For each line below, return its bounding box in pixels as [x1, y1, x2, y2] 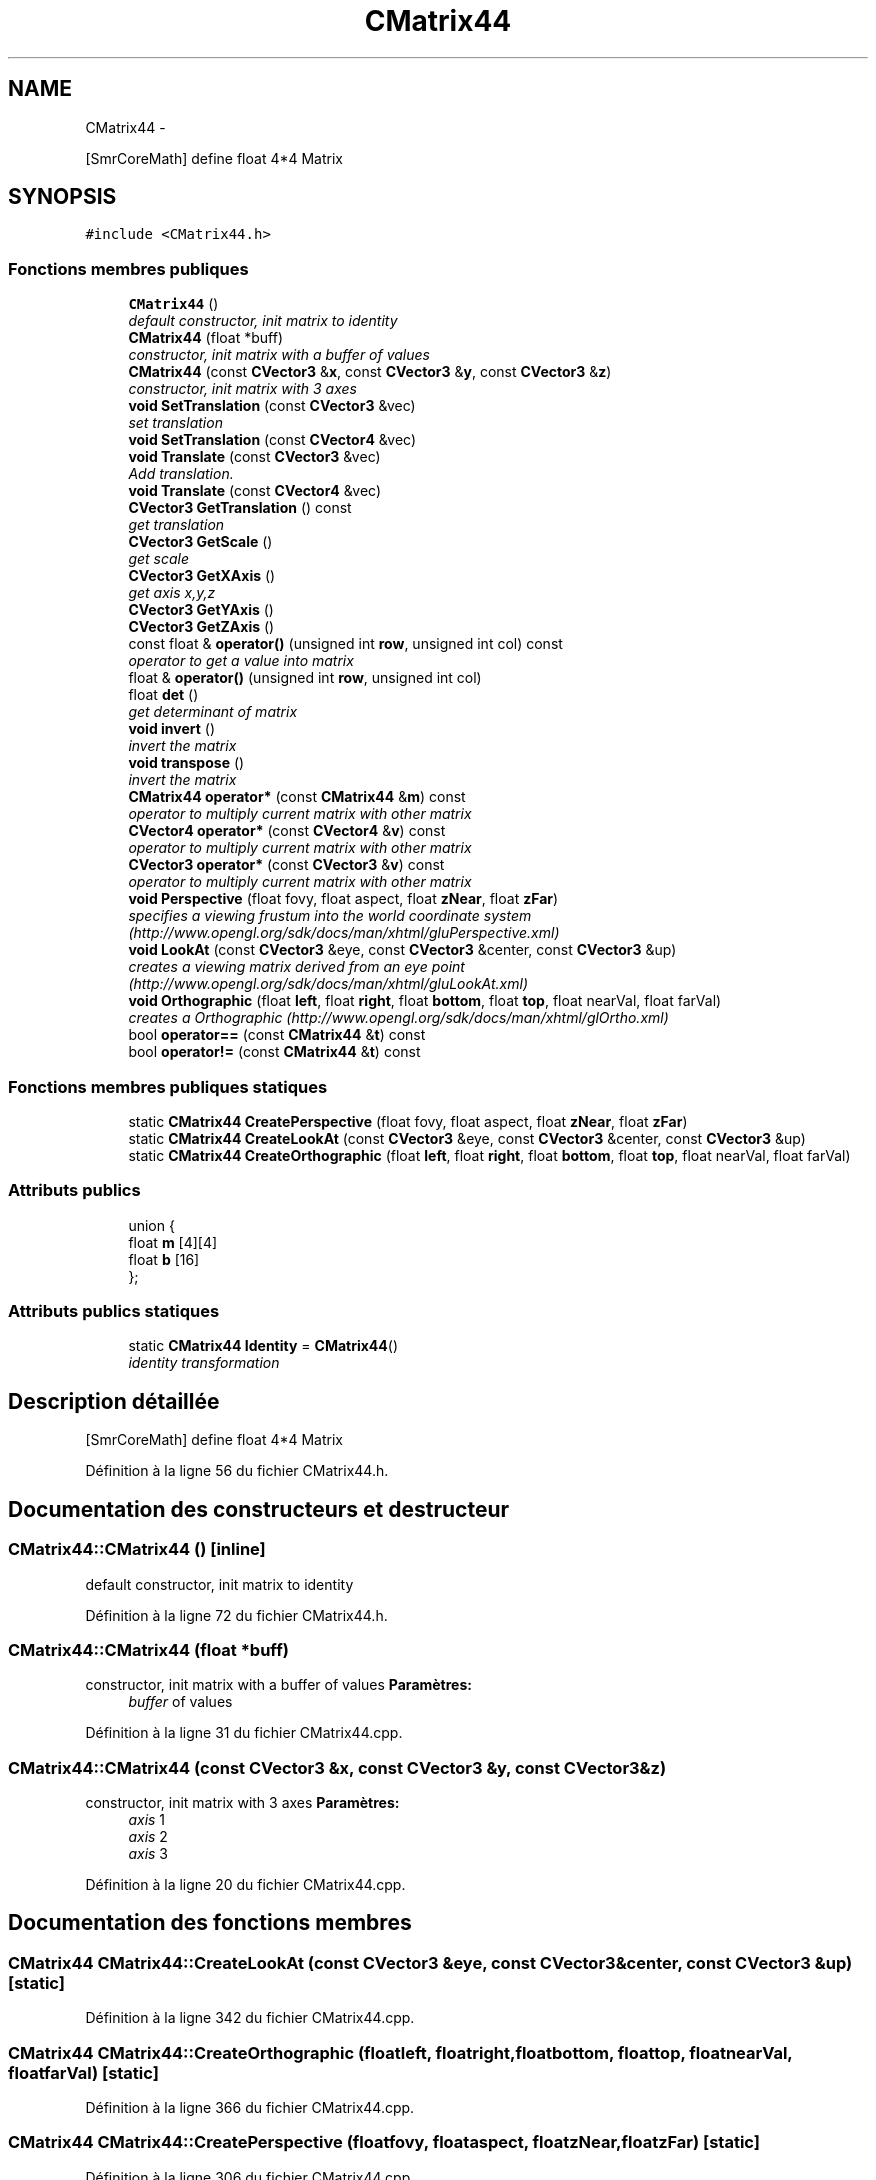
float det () [128, 686, 199, 704]
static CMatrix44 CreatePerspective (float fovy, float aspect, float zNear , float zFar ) [128, 1112, 688, 1130]
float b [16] [128, 1250, 200, 1268]
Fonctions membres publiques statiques [8, 1076, 328, 1097]
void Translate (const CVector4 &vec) [128, 482, 381, 500]
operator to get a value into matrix [128, 652, 354, 670]
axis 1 [128, 1811, 166, 1828]
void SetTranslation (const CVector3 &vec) [128, 397, 416, 415]
